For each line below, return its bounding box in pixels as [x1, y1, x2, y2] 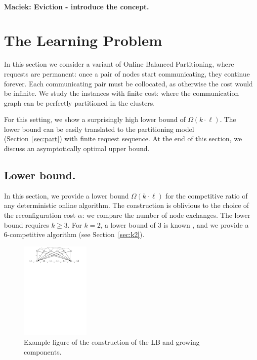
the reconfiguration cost [4, 210, 76, 220]
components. [24, 346, 62, 357]
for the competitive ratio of [165, 190, 248, 200]
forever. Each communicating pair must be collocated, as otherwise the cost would [4, 78, 253, 88]
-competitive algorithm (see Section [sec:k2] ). [7, 229, 145, 240]
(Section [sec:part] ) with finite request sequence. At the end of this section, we [4, 133, 242, 144]
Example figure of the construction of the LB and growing [24, 337, 200, 347]
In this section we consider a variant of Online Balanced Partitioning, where [4, 59, 234, 69]
